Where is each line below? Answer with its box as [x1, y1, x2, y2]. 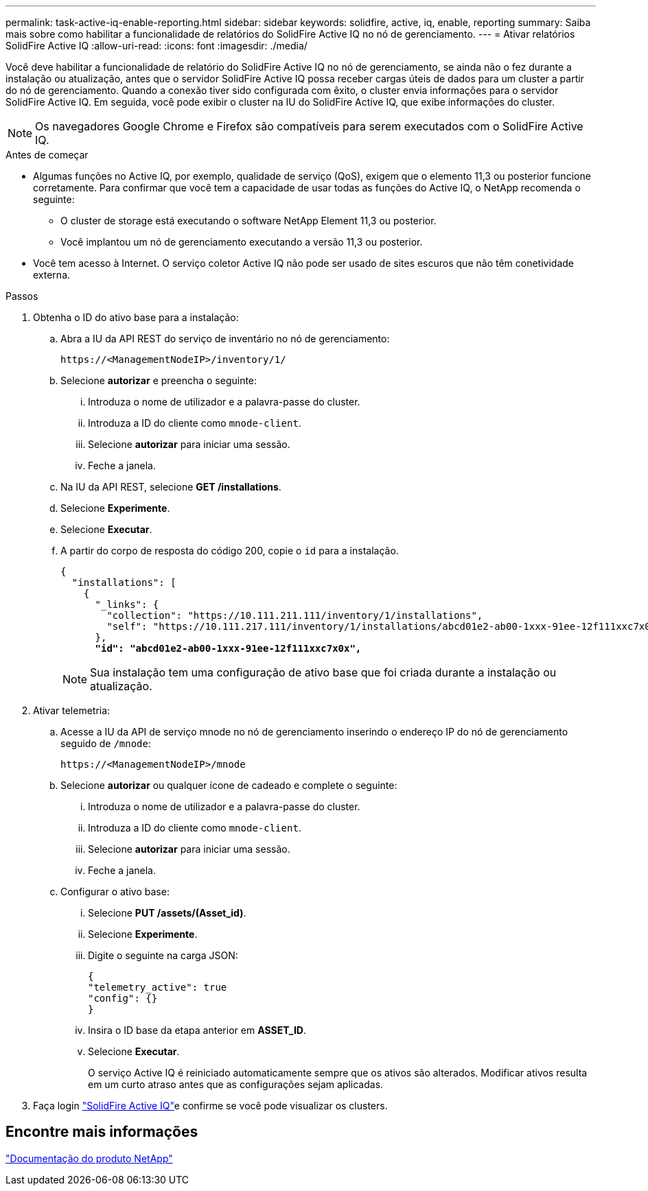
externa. [33, 269, 71, 281]
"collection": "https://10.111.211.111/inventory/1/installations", [106, 610, 483, 621]
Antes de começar [5, 149, 89, 161]
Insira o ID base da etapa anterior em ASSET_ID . [88, 1024, 306, 1036]
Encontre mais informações [5, 1123, 198, 1141]
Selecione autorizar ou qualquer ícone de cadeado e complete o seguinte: [60, 779, 397, 791]
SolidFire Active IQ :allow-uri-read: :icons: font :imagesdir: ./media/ [5, 40, 308, 51]
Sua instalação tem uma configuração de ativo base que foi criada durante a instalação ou [90, 665, 557, 679]
